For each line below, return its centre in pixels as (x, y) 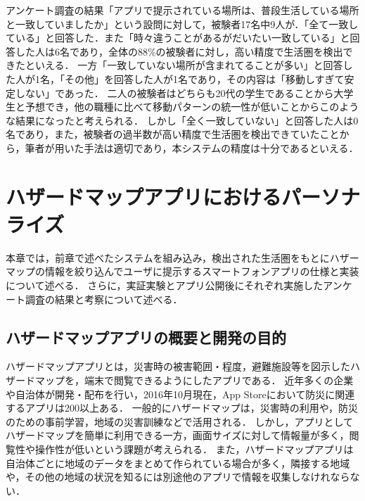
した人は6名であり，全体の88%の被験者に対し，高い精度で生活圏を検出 (179, 51)
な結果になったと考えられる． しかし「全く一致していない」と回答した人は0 (182, 120)
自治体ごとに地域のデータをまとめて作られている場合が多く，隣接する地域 (178, 463)
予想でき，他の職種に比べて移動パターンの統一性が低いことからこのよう (192, 107)
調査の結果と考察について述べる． (104, 299)
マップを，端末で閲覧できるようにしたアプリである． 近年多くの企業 (194, 380)
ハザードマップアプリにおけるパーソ (173, 196)
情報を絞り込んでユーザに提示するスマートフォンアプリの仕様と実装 (202, 271)
